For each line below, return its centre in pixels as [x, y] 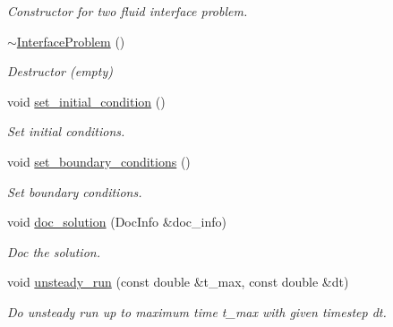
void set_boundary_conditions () [99, 161]
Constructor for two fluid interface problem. [128, 11]
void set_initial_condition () [86, 101]
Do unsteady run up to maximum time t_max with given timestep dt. [197, 311]
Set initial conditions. [66, 131]
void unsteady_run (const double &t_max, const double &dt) [178, 282]
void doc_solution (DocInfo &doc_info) [117, 222]
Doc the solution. [54, 251]
